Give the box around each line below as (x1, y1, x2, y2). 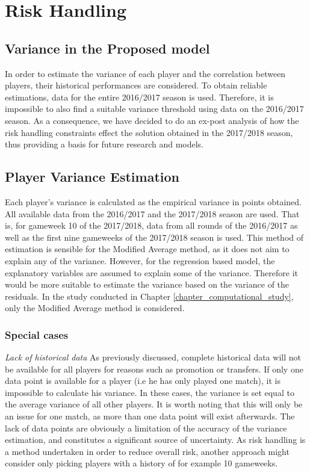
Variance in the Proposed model (5, 39, 210, 57)
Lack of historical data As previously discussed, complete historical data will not (5, 351, 301, 363)
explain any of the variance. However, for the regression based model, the (5, 254, 275, 267)
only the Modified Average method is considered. (5, 301, 185, 314)
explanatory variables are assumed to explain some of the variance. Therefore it (5, 266, 299, 279)
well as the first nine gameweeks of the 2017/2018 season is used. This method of (5, 230, 304, 243)
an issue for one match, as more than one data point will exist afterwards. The (5, 410, 295, 422)
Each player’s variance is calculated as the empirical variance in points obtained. (5, 195, 302, 208)
